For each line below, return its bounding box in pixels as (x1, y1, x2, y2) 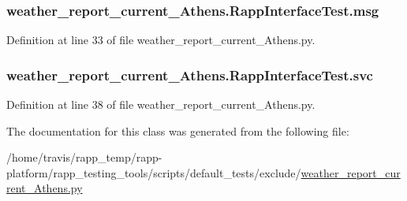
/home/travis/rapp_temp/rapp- (6, 149, 162, 166)
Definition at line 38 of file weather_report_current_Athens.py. (6, 96, 316, 113)
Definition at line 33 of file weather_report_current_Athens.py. (6, 32, 316, 48)
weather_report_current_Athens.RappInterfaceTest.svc (6, 65, 373, 84)
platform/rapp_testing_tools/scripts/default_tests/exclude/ (6, 164, 301, 181)
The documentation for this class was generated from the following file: (6, 122, 349, 139)
